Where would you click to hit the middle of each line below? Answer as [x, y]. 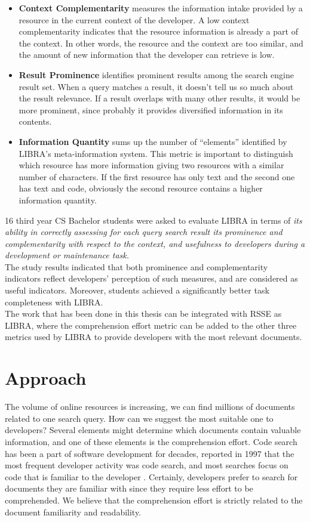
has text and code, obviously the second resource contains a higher [141, 188]
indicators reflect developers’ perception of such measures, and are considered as [151, 278]
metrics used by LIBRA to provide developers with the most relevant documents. [154, 337]
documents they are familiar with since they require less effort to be [129, 488]
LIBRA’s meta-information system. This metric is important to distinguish [156, 153]
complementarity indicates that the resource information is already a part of [158, 31]
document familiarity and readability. [73, 512]
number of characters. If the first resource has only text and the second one [157, 176]
